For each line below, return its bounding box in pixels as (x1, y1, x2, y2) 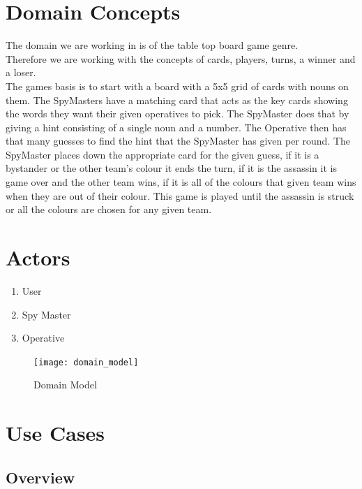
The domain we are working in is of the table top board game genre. (6, 38, 299, 52)
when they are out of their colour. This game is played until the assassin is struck (6, 188, 354, 203)
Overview (6, 466, 75, 488)
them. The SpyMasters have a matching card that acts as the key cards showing (6, 92, 348, 107)
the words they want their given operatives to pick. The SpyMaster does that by (6, 106, 349, 121)
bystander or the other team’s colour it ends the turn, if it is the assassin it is (6, 161, 337, 175)
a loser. (6, 65, 36, 80)
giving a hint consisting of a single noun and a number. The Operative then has (6, 119, 347, 134)
